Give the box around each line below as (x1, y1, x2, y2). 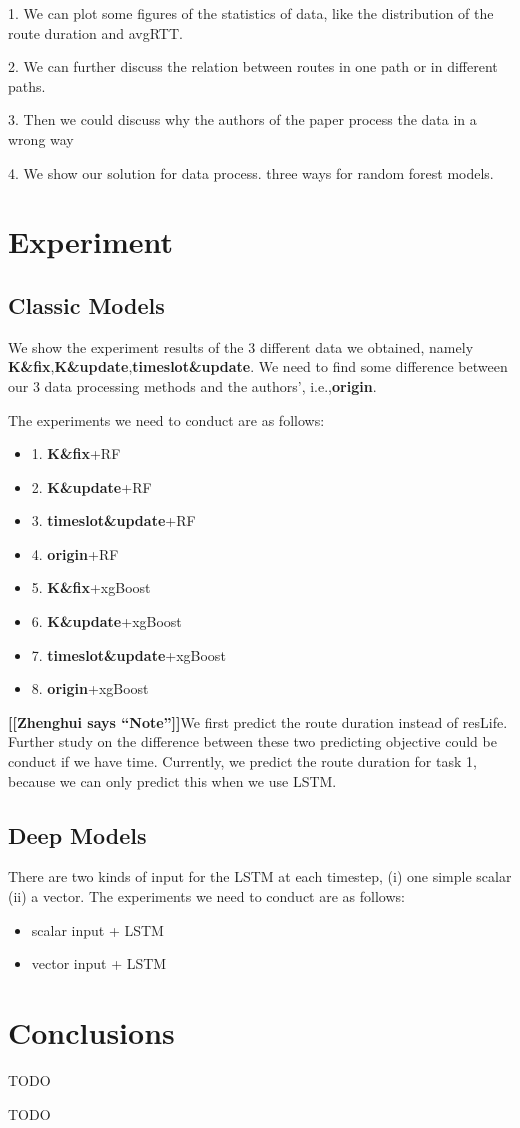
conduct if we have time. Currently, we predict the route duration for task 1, (8, 751, 477, 772)
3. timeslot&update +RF (31, 510, 196, 531)
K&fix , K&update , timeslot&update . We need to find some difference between (8, 356, 508, 377)
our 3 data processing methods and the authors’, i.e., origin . (8, 375, 377, 396)
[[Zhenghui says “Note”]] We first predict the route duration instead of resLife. (8, 711, 508, 732)
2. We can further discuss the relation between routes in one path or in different (8, 56, 498, 77)
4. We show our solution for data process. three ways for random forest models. (8, 162, 494, 183)
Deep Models (8, 819, 147, 850)
